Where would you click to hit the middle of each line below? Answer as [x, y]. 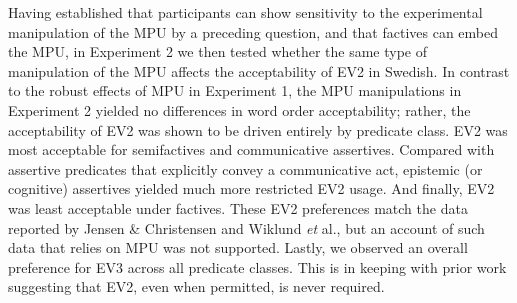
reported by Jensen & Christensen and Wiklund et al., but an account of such [246, 227]
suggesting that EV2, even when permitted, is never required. [196, 286]
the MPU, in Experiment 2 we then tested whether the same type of [218, 51]
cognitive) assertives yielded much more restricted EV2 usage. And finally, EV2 [251, 188]
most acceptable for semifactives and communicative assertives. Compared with [251, 149]
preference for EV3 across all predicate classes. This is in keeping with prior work [257, 266]
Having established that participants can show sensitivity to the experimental [245, 12]
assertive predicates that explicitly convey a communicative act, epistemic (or [245, 168]
